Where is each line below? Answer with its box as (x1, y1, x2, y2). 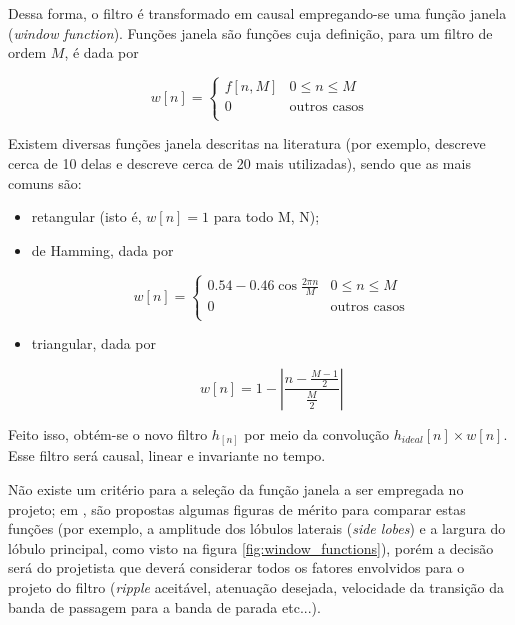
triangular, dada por (31, 333, 157, 354)
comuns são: (8, 172, 82, 193)
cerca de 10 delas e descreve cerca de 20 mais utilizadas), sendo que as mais (8, 152, 471, 173)
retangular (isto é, (31, 206, 142, 227)
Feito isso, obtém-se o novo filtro (8, 423, 208, 444)
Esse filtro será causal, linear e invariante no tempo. (8, 445, 326, 466)
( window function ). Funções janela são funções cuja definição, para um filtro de (8, 22, 493, 43)
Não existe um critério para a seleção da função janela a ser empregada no (8, 478, 464, 499)
